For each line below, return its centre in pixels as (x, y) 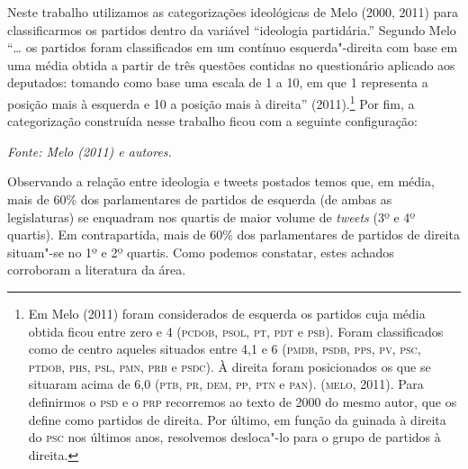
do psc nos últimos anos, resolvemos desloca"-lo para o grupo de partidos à (234, 437)
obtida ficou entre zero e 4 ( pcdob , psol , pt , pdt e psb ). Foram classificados (236, 331)
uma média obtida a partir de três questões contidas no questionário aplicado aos (231, 64)
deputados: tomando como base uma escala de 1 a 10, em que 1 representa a (218, 82)
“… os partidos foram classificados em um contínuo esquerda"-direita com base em (233, 47)
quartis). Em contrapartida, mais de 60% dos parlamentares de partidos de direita (234, 234)
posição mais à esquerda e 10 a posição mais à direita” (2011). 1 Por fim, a (211, 102)
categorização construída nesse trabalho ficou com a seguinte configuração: (212, 121)
